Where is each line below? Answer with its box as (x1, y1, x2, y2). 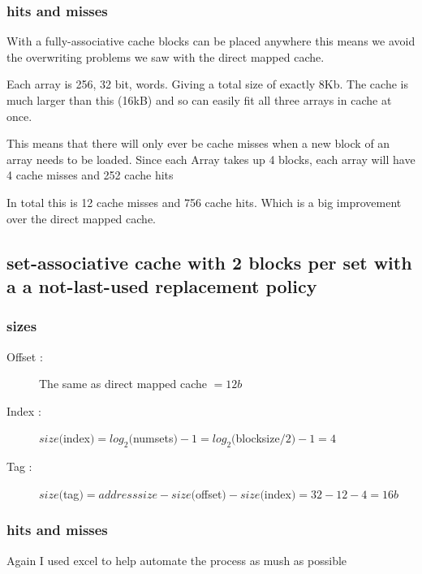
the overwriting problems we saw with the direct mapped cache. (6, 48, 325, 65)
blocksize (235, 429, 280, 447)
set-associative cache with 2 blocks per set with (6, 249, 412, 274)
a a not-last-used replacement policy (6, 273, 317, 298)
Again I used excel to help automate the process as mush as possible (6, 551, 347, 568)
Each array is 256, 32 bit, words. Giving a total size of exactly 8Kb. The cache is (6, 76, 408, 93)
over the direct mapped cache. (6, 209, 157, 227)
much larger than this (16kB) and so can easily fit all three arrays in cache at (6, 92, 392, 108)
